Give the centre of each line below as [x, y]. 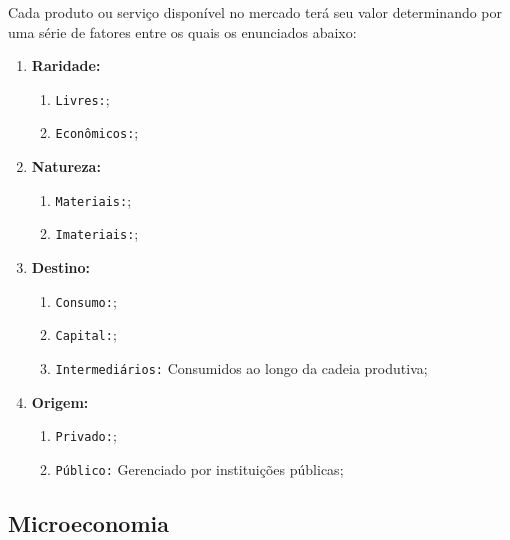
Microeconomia [88, 522]
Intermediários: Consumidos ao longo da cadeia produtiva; [241, 367]
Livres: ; [82, 98]
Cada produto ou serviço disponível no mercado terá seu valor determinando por [255, 12]
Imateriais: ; [97, 233]
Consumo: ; [86, 300]
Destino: [61, 267]
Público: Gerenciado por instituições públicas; [199, 468]
